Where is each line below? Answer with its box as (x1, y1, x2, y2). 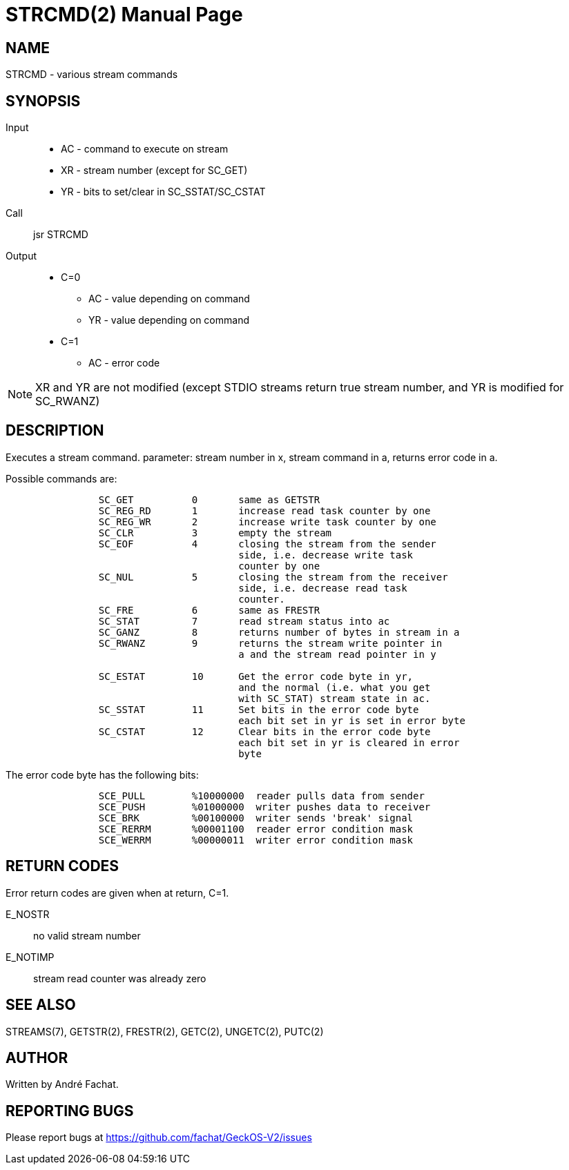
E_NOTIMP (6, 950, 55, 963)
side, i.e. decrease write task (238, 549, 414, 560)
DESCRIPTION (6, 422, 104, 440)
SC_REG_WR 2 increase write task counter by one (98, 516, 436, 527)
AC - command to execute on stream (61, 143, 229, 155)
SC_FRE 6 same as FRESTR (98, 604, 320, 616)
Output (6, 250, 37, 262)
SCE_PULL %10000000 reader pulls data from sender (98, 790, 425, 801)
